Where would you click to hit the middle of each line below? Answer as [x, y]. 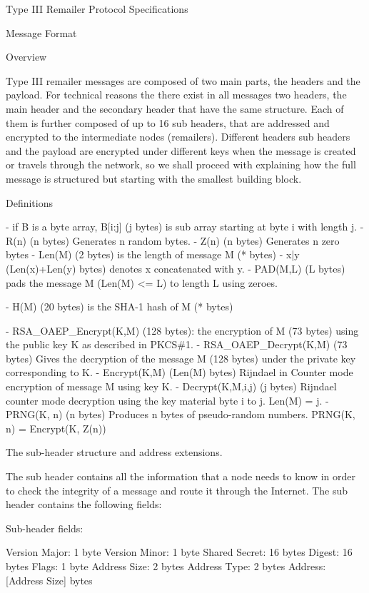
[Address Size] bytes [49, 580]
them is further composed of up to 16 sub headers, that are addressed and [168, 122]
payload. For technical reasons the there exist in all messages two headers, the [176, 95]
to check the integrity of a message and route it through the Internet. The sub [177, 490]
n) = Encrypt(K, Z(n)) [56, 428]
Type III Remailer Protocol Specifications [97, 9]
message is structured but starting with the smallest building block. [154, 178]
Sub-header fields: [45, 528]
